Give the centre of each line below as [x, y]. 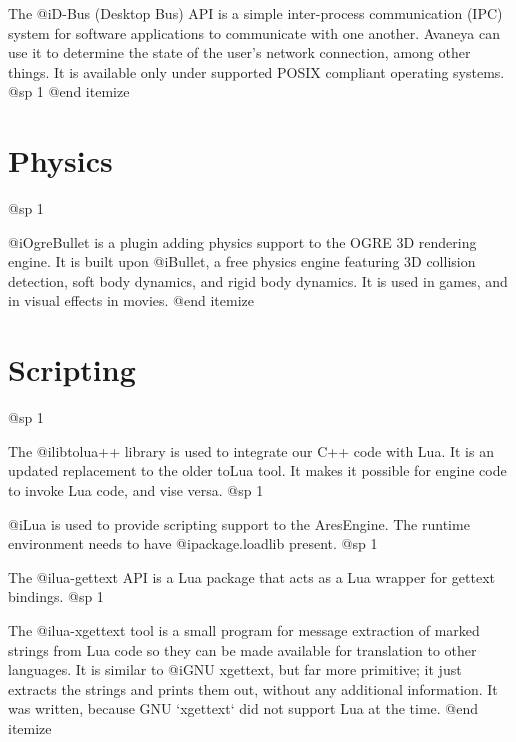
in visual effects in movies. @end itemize [131, 300]
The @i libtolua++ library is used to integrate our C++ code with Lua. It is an [251, 450]
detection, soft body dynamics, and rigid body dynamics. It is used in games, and [258, 280]
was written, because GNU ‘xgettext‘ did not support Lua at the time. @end [243, 708]
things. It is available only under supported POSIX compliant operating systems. [256, 71]
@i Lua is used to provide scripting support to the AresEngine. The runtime [239, 523]
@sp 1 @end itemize [69, 91]
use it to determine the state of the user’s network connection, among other [239, 52]
